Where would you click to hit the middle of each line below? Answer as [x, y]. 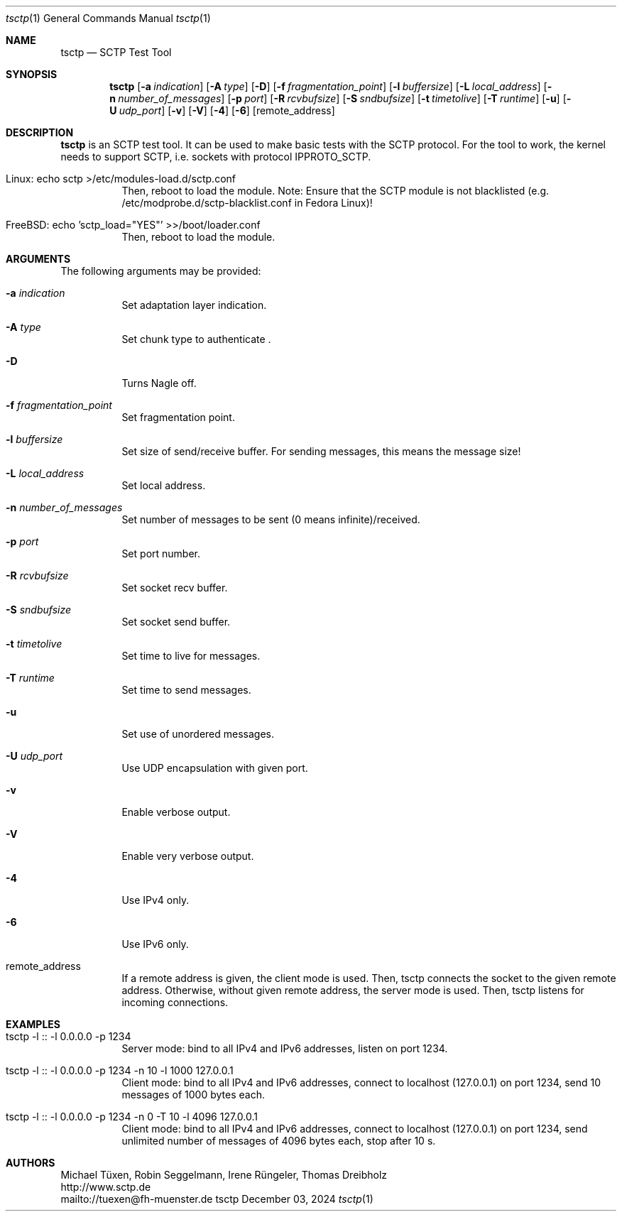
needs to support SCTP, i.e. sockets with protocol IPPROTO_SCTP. [216, 157]
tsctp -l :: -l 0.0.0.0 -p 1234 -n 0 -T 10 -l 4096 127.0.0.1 [132, 1117]
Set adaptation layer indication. [194, 305]
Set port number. [161, 553]
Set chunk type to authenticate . [196, 339]
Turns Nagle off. [159, 383]
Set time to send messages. [186, 690]
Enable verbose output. [176, 812]
